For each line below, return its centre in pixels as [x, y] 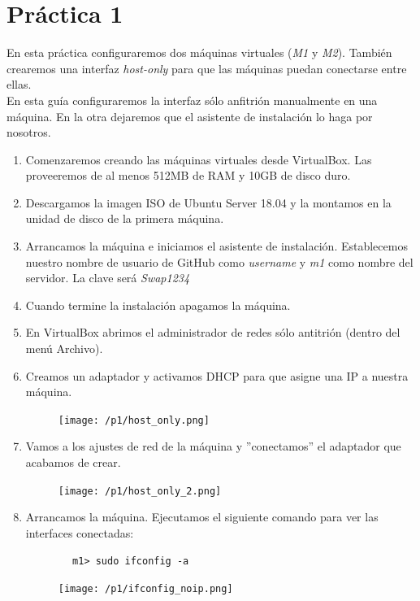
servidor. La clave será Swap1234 [108, 278]
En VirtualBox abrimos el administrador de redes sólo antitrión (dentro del [213, 332]
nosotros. [29, 132]
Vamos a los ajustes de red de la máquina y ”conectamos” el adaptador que [213, 446]
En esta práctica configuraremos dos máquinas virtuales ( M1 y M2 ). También [199, 52]
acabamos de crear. [73, 462]
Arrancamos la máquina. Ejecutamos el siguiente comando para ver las [202, 517]
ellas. [19, 84]
